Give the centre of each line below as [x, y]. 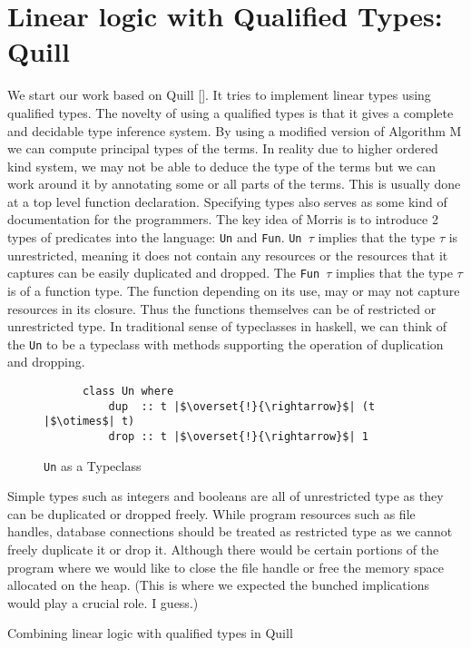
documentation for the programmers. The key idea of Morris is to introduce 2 [223, 219]
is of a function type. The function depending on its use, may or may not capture [234, 290]
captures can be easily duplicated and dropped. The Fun [164, 273]
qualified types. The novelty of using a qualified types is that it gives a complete [231, 112]
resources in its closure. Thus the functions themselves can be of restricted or [222, 308]
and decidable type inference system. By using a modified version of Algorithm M [235, 130]
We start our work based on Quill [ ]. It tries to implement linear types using [219, 95]
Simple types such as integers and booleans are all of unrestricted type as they [226, 496]
